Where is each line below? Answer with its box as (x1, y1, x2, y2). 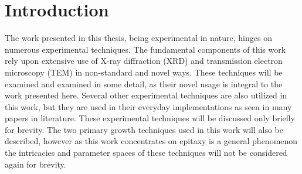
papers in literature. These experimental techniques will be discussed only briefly (5, 112, 295, 124)
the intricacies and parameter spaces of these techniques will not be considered (5, 146, 287, 159)
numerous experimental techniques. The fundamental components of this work (5, 43, 286, 55)
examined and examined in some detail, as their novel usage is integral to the (5, 77, 283, 90)
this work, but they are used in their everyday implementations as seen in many (5, 100, 292, 112)
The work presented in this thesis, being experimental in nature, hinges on (5, 32, 272, 44)
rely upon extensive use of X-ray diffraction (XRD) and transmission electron (5, 54, 283, 67)
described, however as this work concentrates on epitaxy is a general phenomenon (5, 135, 298, 147)
